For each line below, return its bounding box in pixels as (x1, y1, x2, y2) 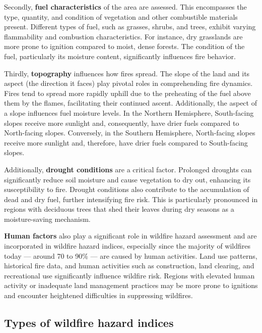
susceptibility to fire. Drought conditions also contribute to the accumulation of (4, 184, 249, 195)
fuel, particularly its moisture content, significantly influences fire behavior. (4, 51, 236, 61)
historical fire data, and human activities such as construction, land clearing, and (4, 260, 254, 271)
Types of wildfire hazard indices (4, 315, 174, 330)
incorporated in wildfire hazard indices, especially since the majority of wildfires (4, 241, 251, 251)
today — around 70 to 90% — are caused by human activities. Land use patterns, (4, 250, 257, 261)
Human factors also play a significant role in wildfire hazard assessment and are (4, 230, 257, 241)
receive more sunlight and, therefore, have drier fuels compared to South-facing (4, 137, 248, 148)
